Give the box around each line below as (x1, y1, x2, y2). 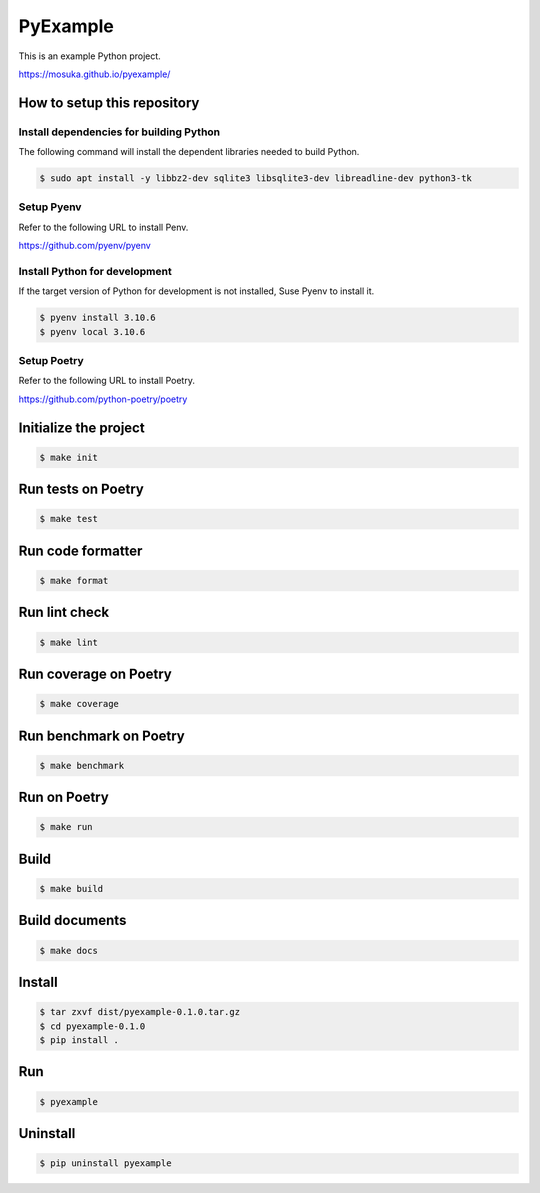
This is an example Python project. (18, 50, 162, 62)
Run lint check (18, 604, 110, 621)
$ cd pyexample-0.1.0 (39, 1020, 146, 1032)
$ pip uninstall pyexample (39, 1158, 172, 1169)
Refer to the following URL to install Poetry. (18, 375, 195, 387)
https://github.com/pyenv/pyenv (18, 240, 152, 252)
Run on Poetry (18, 789, 109, 806)
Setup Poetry (18, 354, 84, 368)
